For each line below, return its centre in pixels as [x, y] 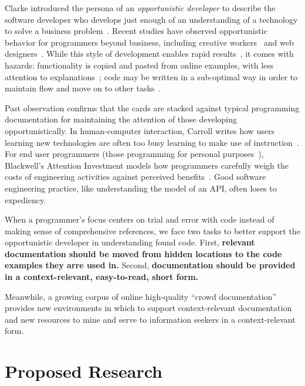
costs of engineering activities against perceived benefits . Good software [135, 177]
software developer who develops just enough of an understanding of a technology [151, 19]
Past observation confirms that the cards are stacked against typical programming [152, 107]
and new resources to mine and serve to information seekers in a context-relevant [150, 319]
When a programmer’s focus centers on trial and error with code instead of [140, 219]
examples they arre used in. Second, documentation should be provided [150, 265]
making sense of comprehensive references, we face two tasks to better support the [152, 230]
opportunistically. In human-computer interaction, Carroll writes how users [140, 130]
